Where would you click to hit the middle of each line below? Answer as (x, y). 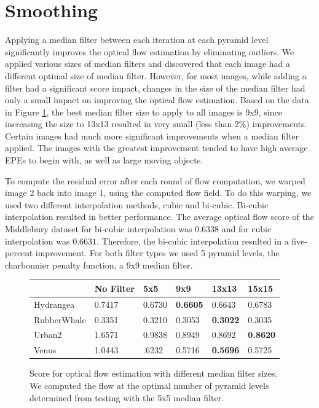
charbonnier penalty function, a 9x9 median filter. (99, 265)
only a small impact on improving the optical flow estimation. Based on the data (157, 100)
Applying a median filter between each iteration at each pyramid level (137, 40)
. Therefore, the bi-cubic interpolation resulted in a (193, 241)
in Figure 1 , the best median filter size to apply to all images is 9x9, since (144, 112)
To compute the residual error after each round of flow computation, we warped (155, 180)
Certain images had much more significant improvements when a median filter (152, 135)
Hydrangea (54, 304)
